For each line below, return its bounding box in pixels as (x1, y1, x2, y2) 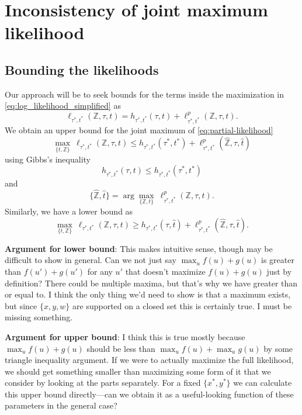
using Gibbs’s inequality (5, 153, 91, 165)
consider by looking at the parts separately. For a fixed (5, 376, 201, 389)
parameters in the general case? (5, 399, 117, 411)
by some (263, 342, 293, 354)
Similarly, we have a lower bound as (5, 205, 133, 217)
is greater (261, 254, 294, 266)
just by (266, 265, 292, 277)
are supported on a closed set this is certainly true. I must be (72, 299, 292, 312)
